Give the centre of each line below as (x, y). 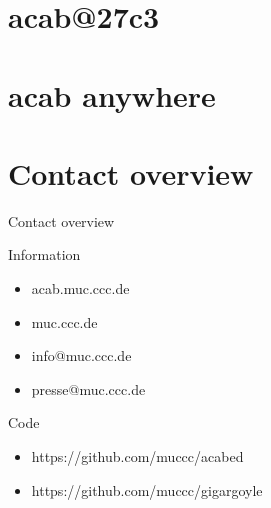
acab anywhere (112, 94)
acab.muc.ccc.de (80, 288)
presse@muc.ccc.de (88, 388)
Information (44, 254)
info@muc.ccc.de (81, 355)
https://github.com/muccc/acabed (137, 456)
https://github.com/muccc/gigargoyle (147, 489)
